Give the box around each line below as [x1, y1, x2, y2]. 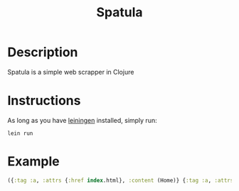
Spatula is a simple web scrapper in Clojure [7, 67, 134, 76]
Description [7, 44, 78, 60]
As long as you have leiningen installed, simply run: [7, 116, 158, 124]
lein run [7, 129, 33, 137]
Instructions [7, 93, 81, 109]
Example [7, 153, 60, 170]
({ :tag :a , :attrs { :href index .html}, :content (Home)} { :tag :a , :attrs [7, 177, 234, 184]
